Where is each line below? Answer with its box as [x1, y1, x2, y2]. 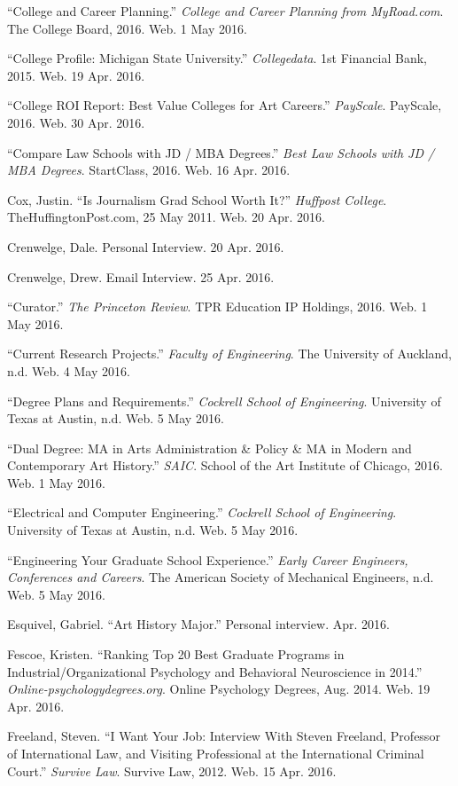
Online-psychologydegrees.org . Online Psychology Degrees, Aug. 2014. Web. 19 [7, 680, 431, 698]
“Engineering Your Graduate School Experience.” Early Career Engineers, [7, 550, 408, 569]
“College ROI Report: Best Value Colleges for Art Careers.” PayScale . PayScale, [7, 96, 442, 114]
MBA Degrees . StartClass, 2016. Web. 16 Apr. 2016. [7, 161, 291, 179]
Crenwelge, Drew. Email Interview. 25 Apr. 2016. [7, 267, 275, 286]
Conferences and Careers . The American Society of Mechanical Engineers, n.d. [7, 568, 434, 586]
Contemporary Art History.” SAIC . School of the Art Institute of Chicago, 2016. [7, 456, 443, 475]
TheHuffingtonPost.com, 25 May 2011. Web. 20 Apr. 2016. [7, 208, 325, 226]
